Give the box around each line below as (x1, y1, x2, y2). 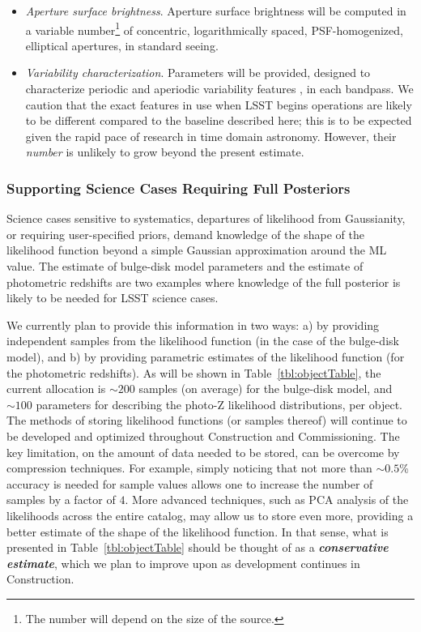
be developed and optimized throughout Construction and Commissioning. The (6, 427, 400, 444)
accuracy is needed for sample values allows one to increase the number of (6, 475, 373, 492)
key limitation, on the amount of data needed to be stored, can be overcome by (6, 443, 400, 460)
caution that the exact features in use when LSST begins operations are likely (25, 96, 412, 113)
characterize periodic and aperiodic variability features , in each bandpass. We (25, 80, 414, 97)
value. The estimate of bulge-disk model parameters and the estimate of (6, 258, 364, 274)
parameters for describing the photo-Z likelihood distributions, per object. (36, 395, 402, 412)
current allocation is (6, 380, 106, 397)
